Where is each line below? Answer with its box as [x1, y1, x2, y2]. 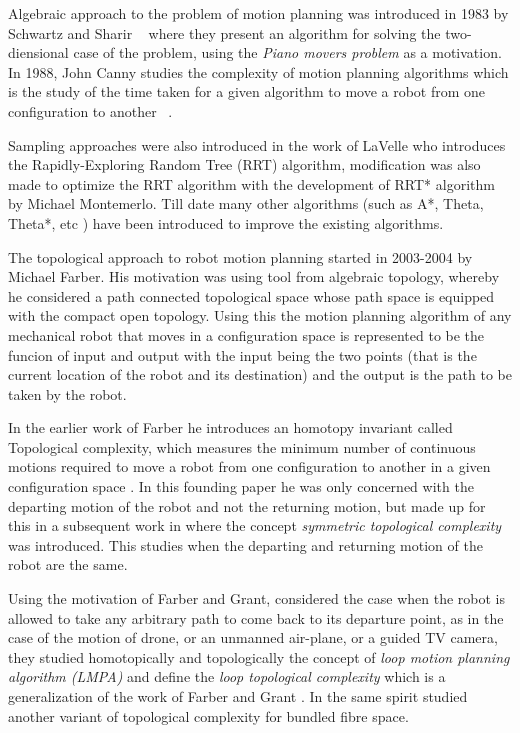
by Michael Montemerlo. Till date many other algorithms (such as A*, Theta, [8, 193, 484, 214]
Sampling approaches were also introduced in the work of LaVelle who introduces [8, 134, 506, 155]
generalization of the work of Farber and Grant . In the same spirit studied [8, 686, 468, 706]
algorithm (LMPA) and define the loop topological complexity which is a [8, 666, 446, 687]
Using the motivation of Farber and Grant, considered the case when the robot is [8, 588, 506, 609]
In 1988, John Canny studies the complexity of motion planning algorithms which [8, 61, 509, 82]
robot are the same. [8, 554, 128, 575]
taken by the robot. [8, 383, 127, 404]
